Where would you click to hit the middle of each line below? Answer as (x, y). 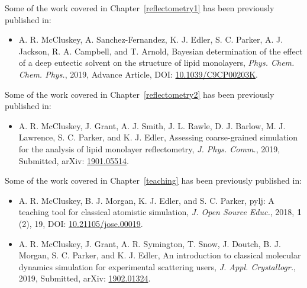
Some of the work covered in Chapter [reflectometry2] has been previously (140, 94)
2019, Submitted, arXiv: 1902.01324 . (85, 278)
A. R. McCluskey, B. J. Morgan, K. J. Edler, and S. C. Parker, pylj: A (146, 200)
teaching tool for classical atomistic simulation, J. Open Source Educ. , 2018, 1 (160, 212)
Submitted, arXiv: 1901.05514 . (74, 160)
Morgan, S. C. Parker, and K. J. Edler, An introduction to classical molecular (160, 255)
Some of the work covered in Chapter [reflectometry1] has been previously (140, 8)
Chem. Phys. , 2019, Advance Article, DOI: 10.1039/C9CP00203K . (138, 74)
